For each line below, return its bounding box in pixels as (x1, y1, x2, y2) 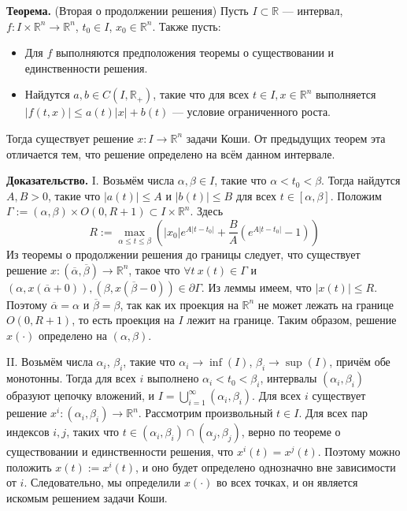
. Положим (330, 187, 382, 203)
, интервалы (260, 370, 317, 386)
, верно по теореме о (241, 423, 341, 440)
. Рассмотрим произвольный (138, 405, 273, 421)
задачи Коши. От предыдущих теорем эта (186, 129, 386, 146)
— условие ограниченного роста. (172, 103, 331, 120)
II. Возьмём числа (6, 353, 93, 370)
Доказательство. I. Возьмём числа (6, 172, 175, 188)
